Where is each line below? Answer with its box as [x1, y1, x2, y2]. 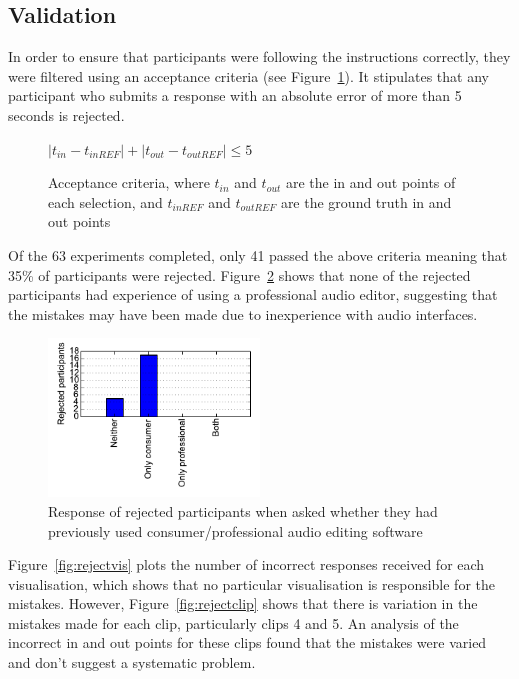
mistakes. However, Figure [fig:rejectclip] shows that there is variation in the [8, 593, 478, 614]
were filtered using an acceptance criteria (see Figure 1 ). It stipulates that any [8, 65, 489, 86]
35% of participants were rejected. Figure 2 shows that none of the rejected [8, 264, 471, 285]
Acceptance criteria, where [48, 172, 210, 193]
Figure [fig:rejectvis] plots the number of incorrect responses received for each [8, 554, 485, 575]
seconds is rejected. [8, 104, 125, 125]
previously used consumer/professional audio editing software [48, 520, 423, 541]
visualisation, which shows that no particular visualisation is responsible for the [8, 573, 496, 594]
